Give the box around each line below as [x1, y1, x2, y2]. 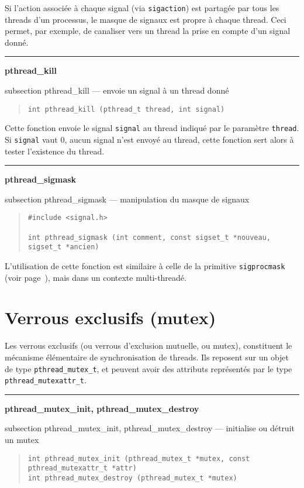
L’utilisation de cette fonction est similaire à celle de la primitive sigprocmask [5, 260, 285, 272]
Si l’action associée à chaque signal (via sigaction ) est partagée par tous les [5, 2, 279, 13]
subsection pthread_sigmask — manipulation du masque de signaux [5, 193, 250, 205]
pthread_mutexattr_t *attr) [27, 464, 137, 473]
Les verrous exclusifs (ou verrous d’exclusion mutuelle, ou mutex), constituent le [5, 339, 292, 352]
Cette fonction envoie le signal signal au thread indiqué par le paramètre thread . [5, 122, 299, 134]
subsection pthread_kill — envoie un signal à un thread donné [5, 84, 229, 97]
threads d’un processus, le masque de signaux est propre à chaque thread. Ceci [5, 13, 286, 25]
